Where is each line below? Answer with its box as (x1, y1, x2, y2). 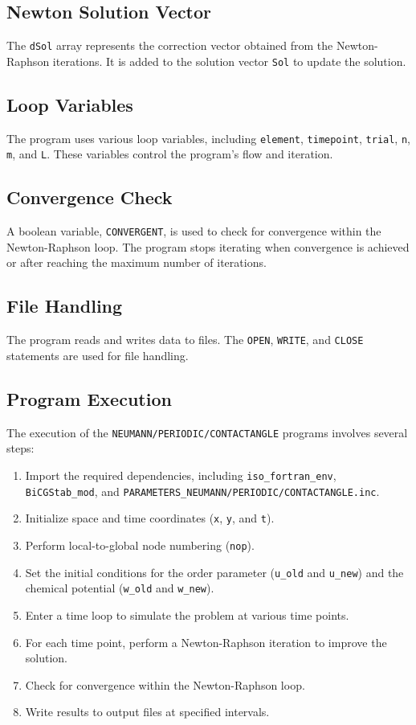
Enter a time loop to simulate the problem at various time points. (25, 606, 349, 623)
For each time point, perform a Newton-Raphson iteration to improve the (25, 633, 387, 650)
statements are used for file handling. (6, 346, 189, 363)
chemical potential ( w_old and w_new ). (25, 580, 214, 596)
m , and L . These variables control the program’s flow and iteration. (6, 145, 333, 162)
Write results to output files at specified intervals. (25, 703, 270, 720)
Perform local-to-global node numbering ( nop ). (25, 536, 255, 553)
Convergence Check (6, 185, 173, 210)
